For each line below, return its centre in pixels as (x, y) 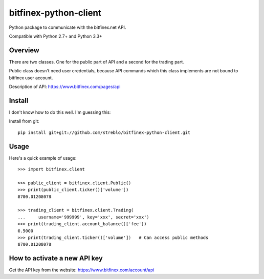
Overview (24, 50)
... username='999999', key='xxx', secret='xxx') (83, 217)
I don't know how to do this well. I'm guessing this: (60, 112)
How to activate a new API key (56, 258)
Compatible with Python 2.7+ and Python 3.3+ (56, 36)
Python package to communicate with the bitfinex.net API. (67, 27)
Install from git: (24, 121)
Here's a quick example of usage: (43, 158)
